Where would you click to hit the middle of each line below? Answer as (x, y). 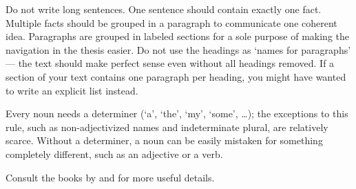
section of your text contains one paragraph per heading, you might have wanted (176, 76)
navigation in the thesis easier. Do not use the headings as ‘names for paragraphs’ (178, 49)
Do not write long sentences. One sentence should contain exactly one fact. (164, 9)
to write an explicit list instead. (72, 90)
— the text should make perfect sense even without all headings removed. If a (170, 63)
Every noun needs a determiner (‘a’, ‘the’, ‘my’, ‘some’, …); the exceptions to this (177, 113)
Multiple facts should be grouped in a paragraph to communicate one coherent (171, 22)
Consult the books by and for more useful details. (110, 177)
